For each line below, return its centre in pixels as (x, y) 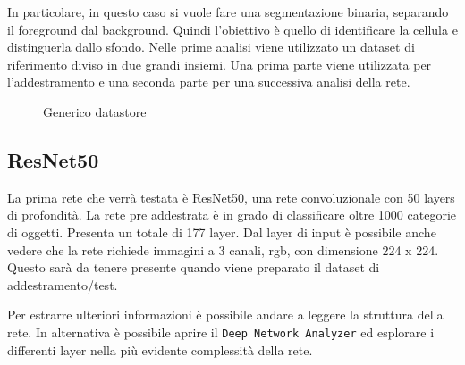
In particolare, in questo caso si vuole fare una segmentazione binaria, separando (228, 12)
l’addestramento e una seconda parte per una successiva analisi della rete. (209, 82)
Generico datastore (95, 111)
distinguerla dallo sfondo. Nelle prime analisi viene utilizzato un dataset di (211, 47)
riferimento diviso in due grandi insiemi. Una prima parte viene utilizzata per (220, 64)
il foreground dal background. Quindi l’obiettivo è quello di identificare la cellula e (232, 29)
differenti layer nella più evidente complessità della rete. (160, 349)
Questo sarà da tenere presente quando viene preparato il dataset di (194, 267)
